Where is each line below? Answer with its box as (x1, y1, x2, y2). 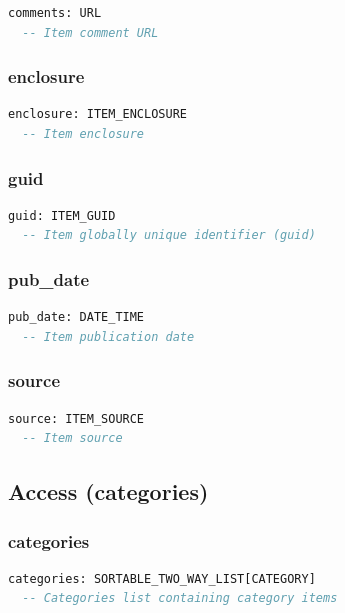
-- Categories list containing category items (22, 591, 338, 606)
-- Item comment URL (22, 25, 159, 40)
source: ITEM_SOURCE (8, 411, 145, 426)
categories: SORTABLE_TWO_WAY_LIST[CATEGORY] (8, 571, 316, 586)
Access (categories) (8, 476, 209, 507)
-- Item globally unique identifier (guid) (22, 228, 316, 243)
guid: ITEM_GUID (8, 208, 116, 223)
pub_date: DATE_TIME (8, 310, 145, 325)
